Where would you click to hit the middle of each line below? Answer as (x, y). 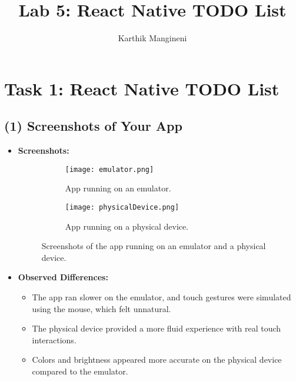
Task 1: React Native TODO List (142, 88)
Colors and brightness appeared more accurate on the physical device (157, 360)
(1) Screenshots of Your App (93, 126)
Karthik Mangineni (152, 38)
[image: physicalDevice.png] (122, 207)
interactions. (54, 339)
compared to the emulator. (80, 371)
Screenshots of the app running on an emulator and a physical (154, 246)
